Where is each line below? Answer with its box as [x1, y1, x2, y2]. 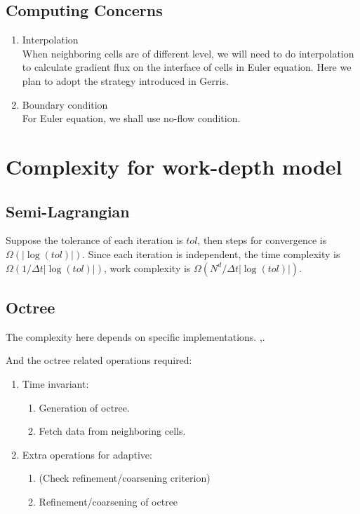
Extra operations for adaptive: [22, 447, 152, 461]
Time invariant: [22, 376, 89, 391]
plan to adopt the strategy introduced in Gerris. [22, 73, 229, 88]
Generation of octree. [39, 400, 130, 414]
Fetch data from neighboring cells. [39, 424, 186, 438]
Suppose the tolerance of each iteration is [6, 233, 183, 248]
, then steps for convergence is [197, 233, 327, 248]
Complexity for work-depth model [6, 151, 342, 180]
